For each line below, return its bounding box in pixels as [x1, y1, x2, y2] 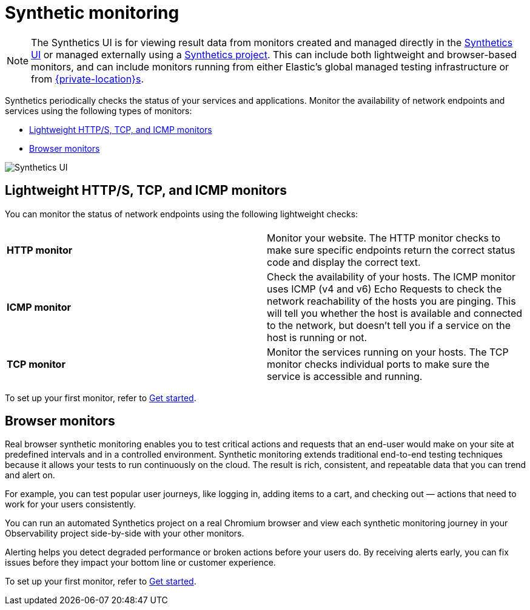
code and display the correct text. [267, 256, 421, 268]
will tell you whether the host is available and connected [267, 307, 523, 319]
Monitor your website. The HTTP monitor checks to [267, 231, 501, 244]
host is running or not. [267, 331, 367, 344]
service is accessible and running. [267, 370, 423, 382]
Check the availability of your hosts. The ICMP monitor [267, 270, 516, 283]
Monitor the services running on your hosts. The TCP [267, 345, 509, 358]
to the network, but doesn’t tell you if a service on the [267, 319, 511, 331]
